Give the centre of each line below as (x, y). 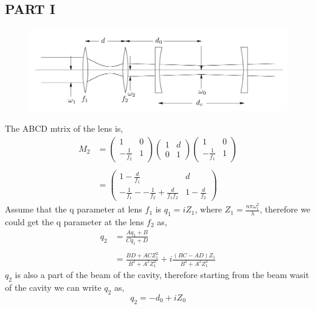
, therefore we (285, 209)
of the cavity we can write (53, 287)
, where (208, 209)
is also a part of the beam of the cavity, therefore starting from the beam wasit (162, 275)
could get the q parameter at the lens (74, 222)
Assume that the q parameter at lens (74, 209)
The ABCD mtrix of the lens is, (64, 128)
